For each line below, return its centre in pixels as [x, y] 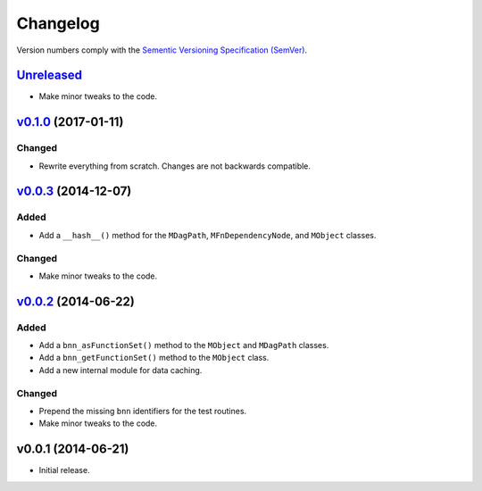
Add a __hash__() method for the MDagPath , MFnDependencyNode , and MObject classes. [208, 235]
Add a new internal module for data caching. [120, 370]
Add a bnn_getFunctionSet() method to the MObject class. [154, 358]
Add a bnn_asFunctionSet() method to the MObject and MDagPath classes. [184, 345]
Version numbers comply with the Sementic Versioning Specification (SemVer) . [162, 50]
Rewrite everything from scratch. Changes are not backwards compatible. [175, 166]
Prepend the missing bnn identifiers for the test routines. [143, 411]
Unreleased [50, 75]
